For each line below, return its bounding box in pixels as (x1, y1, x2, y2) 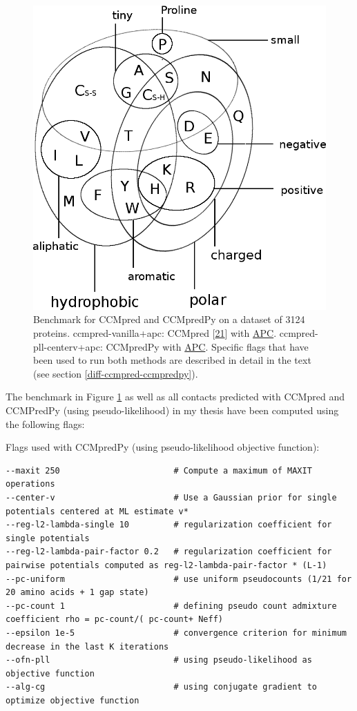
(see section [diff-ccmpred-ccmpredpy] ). (33, 366, 198, 380)
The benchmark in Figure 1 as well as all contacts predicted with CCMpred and (6, 389, 345, 404)
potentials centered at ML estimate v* (6, 506, 189, 516)
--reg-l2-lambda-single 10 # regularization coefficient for (6, 520, 332, 530)
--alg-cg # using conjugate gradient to (6, 682, 318, 692)
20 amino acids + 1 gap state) (6, 587, 149, 598)
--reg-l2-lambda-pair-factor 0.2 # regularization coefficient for (6, 547, 332, 557)
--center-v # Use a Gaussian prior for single (6, 492, 337, 503)
